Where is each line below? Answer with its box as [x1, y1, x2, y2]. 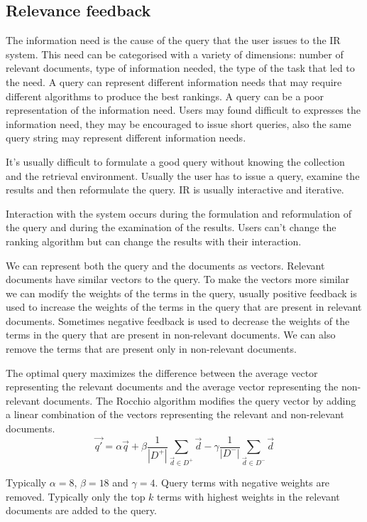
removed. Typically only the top [6, 489, 146, 504]
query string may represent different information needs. [6, 130, 246, 145]
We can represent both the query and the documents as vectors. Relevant [6, 257, 325, 272]
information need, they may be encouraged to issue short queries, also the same [6, 116, 351, 131]
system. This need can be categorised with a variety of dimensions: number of [6, 46, 344, 61]
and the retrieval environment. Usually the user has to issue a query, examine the [6, 168, 360, 183]
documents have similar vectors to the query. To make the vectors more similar [6, 272, 349, 287]
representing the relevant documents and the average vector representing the [6, 379, 339, 394]
